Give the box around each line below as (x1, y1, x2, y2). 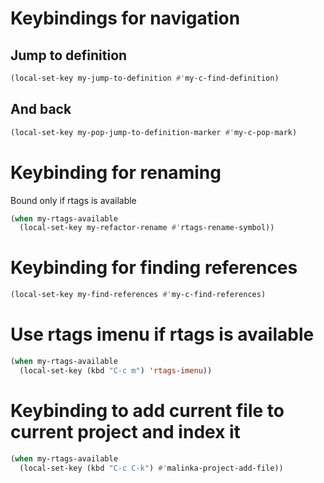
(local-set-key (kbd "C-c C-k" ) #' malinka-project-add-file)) (19, 463, 284, 473)
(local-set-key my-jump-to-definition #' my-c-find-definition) (10, 73, 280, 83)
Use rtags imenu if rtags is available (10, 323, 315, 346)
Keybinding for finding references (10, 257, 298, 279)
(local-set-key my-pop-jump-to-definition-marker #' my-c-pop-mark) (10, 127, 298, 137)
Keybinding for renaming (10, 161, 222, 184)
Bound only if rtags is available (10, 194, 137, 206)
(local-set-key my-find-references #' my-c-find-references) (10, 290, 267, 300)
